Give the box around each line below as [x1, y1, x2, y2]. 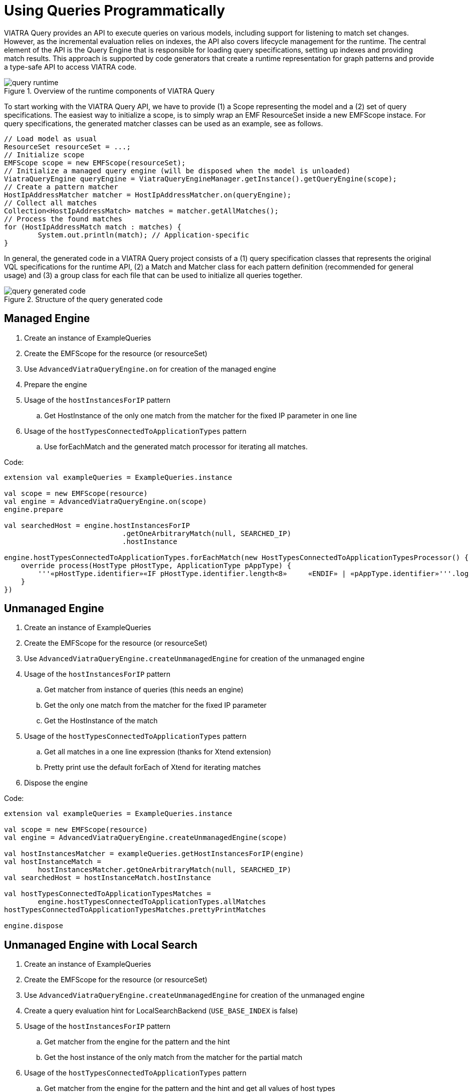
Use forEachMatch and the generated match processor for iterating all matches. [44, 442, 308, 451]
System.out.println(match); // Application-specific [38, 230, 249, 239]
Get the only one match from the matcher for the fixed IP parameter [44, 701, 267, 710]
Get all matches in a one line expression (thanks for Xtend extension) [44, 747, 272, 756]
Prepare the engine [24, 380, 87, 389]
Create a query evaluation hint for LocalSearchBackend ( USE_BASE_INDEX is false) [24, 1006, 298, 1015]
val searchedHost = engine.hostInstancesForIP [4, 521, 190, 529]
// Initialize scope [4, 150, 85, 159]
